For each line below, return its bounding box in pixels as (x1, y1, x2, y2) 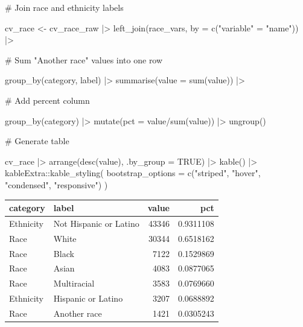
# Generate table (5, 135, 69, 147)
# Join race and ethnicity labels (5, 1, 124, 13)
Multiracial (53, 277, 95, 290)
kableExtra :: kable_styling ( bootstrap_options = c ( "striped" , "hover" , (5, 167, 261, 179)
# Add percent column (5, 94, 90, 106)
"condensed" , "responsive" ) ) (5, 178, 108, 191)
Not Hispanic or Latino (53, 217, 139, 229)
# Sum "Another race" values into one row (5, 53, 163, 66)
